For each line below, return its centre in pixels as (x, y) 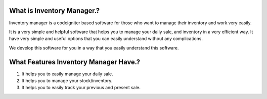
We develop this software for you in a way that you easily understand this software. (94, 48)
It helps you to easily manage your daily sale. (67, 74)
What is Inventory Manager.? (54, 11)
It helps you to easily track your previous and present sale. (81, 88)
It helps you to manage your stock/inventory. (67, 80)
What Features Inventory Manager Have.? (75, 62)
